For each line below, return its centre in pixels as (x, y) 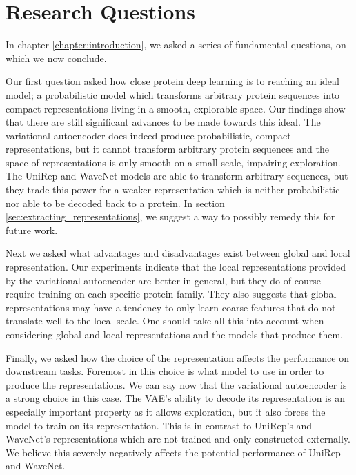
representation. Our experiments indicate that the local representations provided (176, 267)
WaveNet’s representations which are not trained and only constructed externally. (178, 439)
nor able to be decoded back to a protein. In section (115, 203)
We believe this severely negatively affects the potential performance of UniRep (173, 452)
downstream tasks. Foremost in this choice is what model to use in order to (165, 371)
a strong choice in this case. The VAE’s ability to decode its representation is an (175, 398)
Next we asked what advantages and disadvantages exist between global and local (178, 253)
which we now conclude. (56, 58)
